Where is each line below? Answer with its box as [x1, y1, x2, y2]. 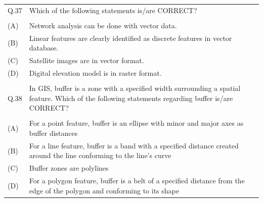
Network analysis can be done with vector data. [29, 20, 177, 30]
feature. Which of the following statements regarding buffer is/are [29, 92, 233, 103]
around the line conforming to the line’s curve [29, 150, 171, 161]
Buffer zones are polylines [29, 163, 109, 173]
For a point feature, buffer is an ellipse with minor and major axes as [29, 118, 244, 128]
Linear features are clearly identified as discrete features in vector [29, 32, 232, 43]
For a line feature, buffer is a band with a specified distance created [29, 140, 239, 150]
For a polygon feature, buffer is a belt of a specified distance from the [29, 175, 245, 186]
